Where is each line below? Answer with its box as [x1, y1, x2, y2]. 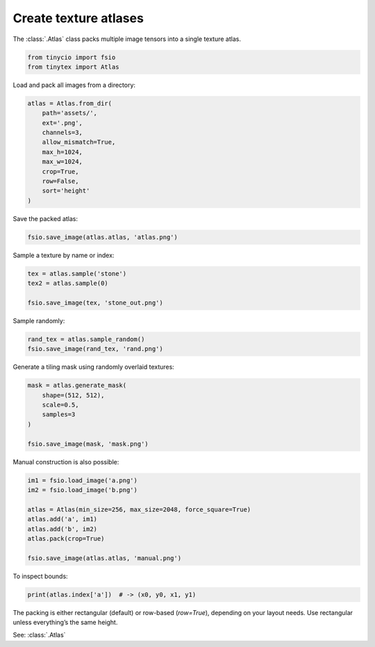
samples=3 [42, 411, 76, 418]
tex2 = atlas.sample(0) [27, 279, 109, 288]
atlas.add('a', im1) [27, 515, 97, 523]
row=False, [42, 177, 79, 186]
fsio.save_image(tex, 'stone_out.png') [27, 299, 163, 306]
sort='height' [42, 187, 90, 195]
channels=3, [42, 129, 83, 137]
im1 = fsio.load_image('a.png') [27, 476, 138, 484]
